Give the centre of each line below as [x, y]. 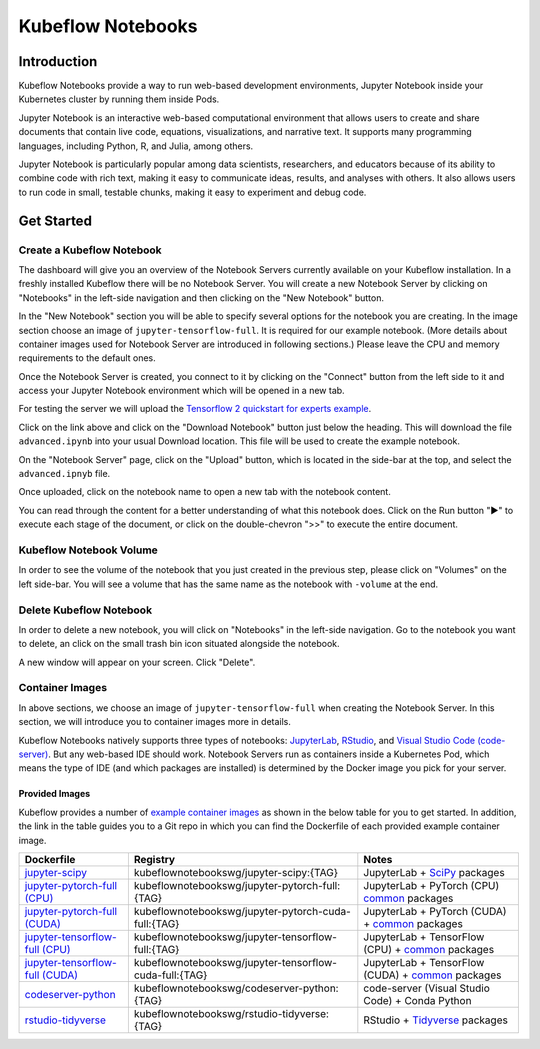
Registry [154, 859]
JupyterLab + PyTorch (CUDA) [435, 911]
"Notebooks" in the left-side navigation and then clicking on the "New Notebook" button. [201, 297]
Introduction [58, 61]
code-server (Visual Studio [426, 988]
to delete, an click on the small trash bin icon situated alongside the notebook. [179, 644]
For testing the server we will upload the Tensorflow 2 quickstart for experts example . [195, 409]
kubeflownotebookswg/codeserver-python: [236, 988]
